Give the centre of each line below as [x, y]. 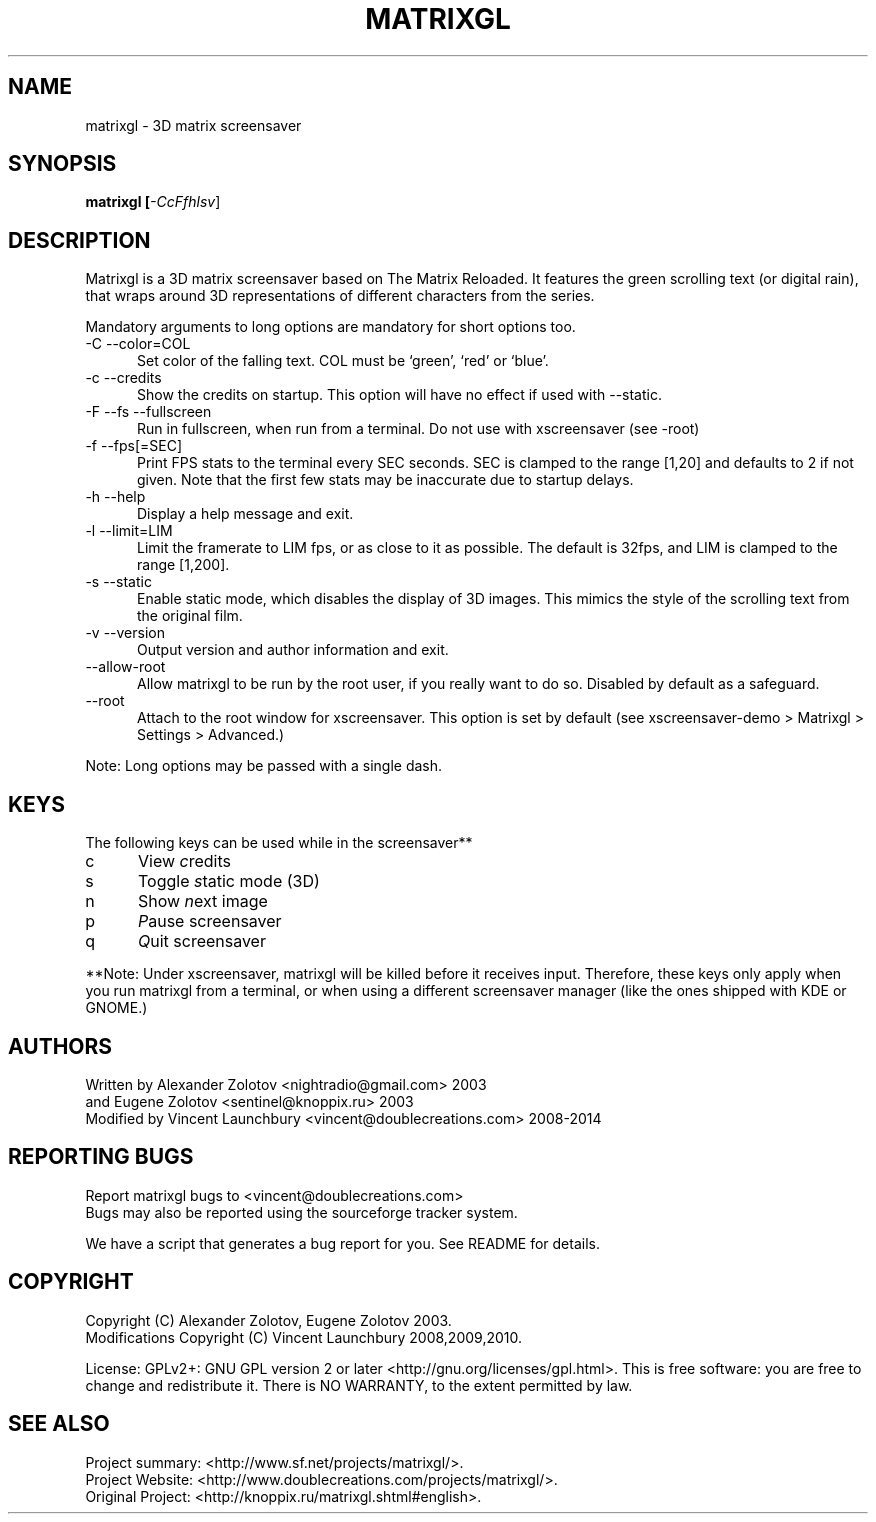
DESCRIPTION [79, 240]
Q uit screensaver [201, 941]
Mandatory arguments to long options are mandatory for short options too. [330, 327]
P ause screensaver [209, 921]
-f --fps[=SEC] [134, 446]
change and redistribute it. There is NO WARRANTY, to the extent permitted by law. [359, 1385]
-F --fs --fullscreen [148, 412]
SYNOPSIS [62, 164]
